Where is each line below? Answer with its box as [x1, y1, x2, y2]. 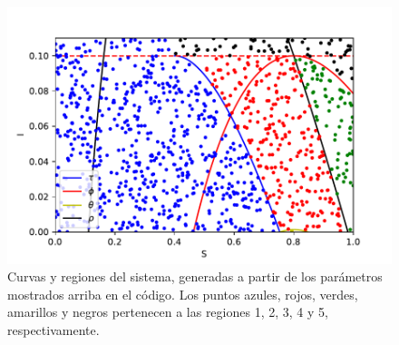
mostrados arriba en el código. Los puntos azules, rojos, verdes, [7, 284, 358, 303]
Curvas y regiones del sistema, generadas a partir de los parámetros [7, 267, 383, 286]
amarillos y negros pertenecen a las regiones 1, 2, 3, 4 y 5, [7, 302, 328, 321]
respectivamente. [7, 320, 100, 340]
